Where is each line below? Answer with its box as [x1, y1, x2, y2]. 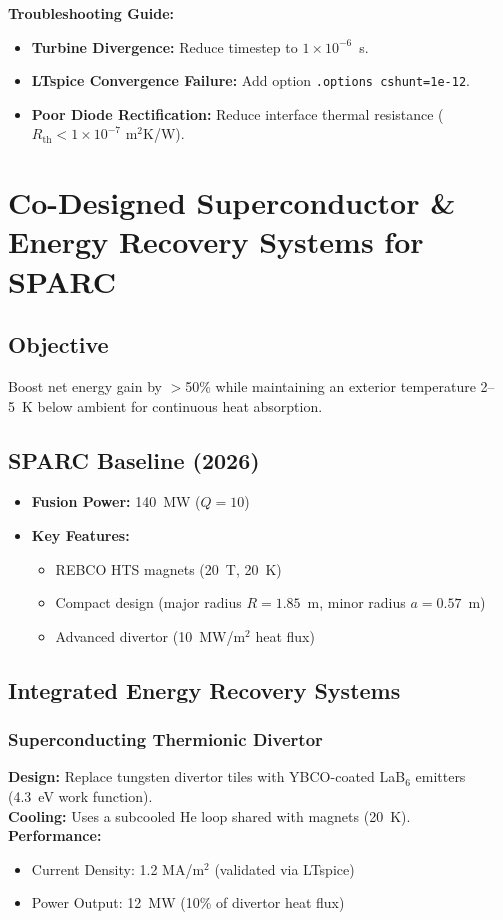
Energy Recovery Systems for [8, 221, 424, 262]
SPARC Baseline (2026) [8, 444, 260, 475]
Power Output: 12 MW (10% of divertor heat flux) [31, 892, 345, 913]
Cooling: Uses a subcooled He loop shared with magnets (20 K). [8, 805, 411, 826]
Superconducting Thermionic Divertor [8, 727, 323, 752]
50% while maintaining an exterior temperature [185, 375, 476, 396]
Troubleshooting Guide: [8, 3, 175, 23]
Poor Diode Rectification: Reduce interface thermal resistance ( [31, 103, 444, 124]
